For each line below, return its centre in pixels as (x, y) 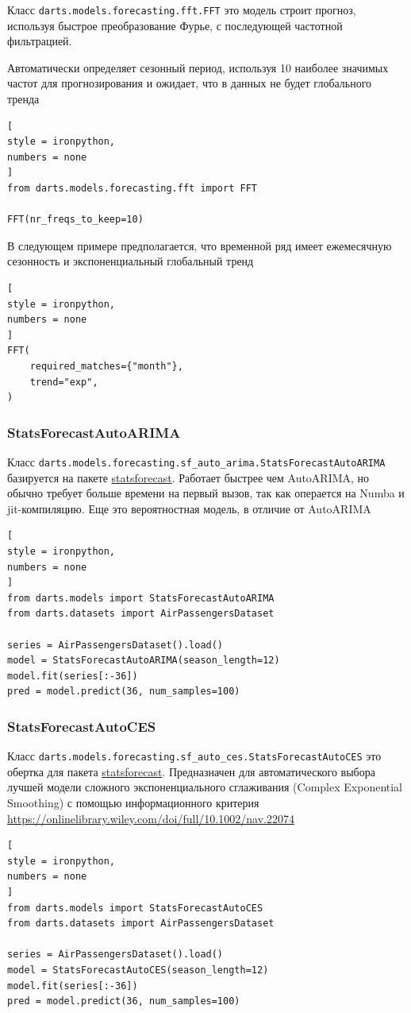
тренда (23, 99)
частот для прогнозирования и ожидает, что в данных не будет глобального (190, 83)
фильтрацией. (40, 41)
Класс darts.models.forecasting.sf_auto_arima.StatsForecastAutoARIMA (196, 461)
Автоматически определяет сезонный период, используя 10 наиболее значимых (198, 67)
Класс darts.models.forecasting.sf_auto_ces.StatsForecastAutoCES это (194, 756)
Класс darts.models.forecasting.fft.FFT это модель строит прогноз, (182, 10)
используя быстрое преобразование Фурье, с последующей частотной (175, 25)
